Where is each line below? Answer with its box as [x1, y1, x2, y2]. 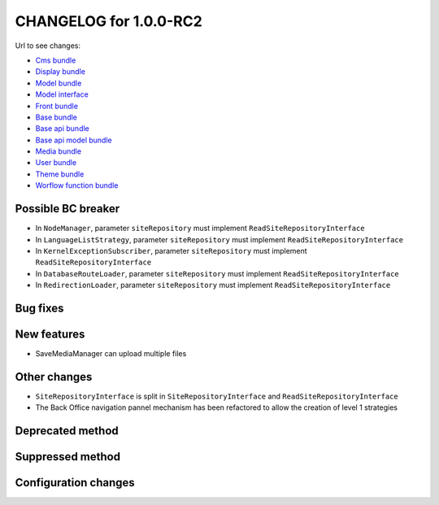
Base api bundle [35, 124, 89, 133]
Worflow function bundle [35, 181, 119, 190]
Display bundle [35, 67, 85, 76]
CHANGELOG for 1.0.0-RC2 [15, 12, 202, 30]
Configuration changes [15, 476, 136, 490]
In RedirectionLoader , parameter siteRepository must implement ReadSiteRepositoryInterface [35, 281, 391, 290]
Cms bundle [35, 55, 76, 65]
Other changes [15, 370, 93, 384]
